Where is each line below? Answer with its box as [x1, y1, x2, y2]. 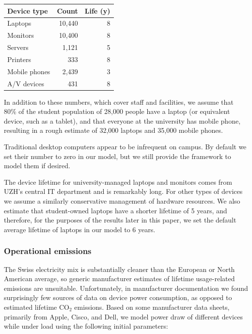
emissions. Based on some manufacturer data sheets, [74, 302, 230, 312]
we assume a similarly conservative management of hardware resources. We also [4, 196, 240, 206]
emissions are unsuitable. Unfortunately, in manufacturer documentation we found [4, 283, 248, 293]
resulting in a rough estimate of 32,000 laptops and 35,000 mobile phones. [4, 125, 223, 135]
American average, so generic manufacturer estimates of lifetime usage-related [4, 273, 235, 284]
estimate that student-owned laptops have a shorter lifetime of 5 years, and [4, 205, 227, 215]
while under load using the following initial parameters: [4, 321, 168, 331]
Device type [7, 5, 48, 16]
